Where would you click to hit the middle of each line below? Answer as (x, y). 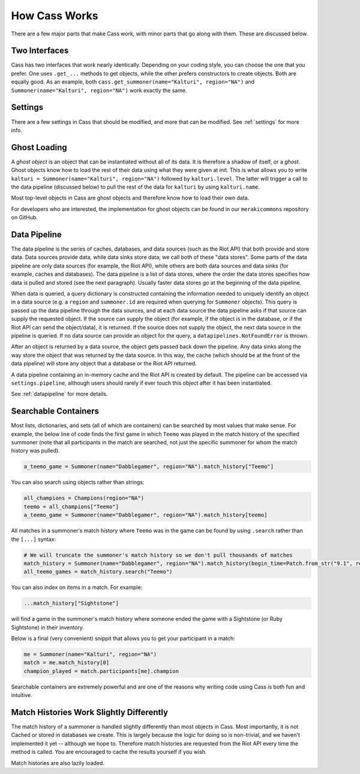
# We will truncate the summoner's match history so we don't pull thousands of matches (158, 555)
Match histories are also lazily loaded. (58, 763)
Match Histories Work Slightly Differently (89, 712)
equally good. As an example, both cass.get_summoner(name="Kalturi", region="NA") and (133, 82)
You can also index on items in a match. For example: (77, 587)
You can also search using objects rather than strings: (78, 482)
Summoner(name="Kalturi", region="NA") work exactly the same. (99, 90)
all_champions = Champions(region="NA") (84, 498)
